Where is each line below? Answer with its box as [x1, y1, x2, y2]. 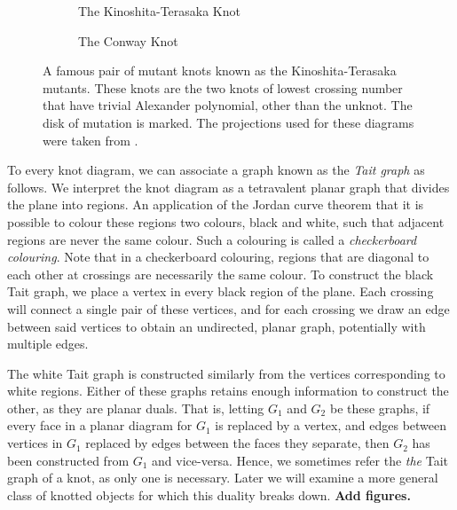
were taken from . [43, 130, 138, 149]
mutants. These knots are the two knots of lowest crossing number [43, 78, 403, 97]
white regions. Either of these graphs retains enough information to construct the [7, 381, 449, 400]
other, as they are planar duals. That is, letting [7, 398, 264, 417]
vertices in [7, 434, 63, 452]
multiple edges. [7, 334, 89, 353]
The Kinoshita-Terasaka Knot [78, 2, 240, 20]
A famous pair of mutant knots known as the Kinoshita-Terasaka [43, 61, 397, 80]
